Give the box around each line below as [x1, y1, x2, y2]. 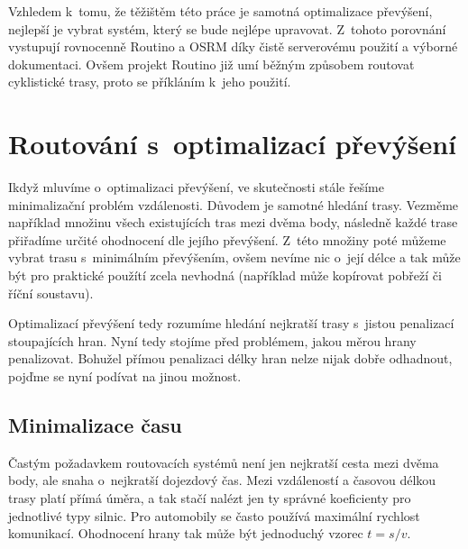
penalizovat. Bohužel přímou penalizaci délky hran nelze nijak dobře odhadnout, [8, 349, 453, 368]
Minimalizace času [8, 411, 182, 439]
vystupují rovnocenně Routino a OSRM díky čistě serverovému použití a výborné [8, 37, 458, 56]
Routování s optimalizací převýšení [8, 125, 457, 162]
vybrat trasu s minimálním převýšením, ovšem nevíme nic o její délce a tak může [8, 248, 461, 267]
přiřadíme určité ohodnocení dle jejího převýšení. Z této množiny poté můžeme [8, 230, 446, 249]
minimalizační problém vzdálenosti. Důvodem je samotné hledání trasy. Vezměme [8, 195, 459, 214]
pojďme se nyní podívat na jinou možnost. [8, 367, 242, 386]
